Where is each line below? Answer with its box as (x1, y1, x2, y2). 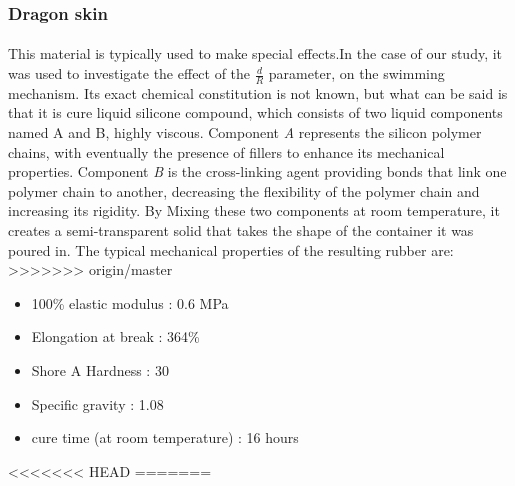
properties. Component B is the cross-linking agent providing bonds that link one (8, 161, 507, 182)
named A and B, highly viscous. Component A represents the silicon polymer (8, 122, 482, 143)
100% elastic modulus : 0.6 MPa (31, 292, 229, 313)
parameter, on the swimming (268, 63, 445, 84)
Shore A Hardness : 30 (31, 359, 169, 380)
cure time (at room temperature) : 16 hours (31, 427, 299, 448)
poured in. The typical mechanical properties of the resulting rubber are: (8, 239, 454, 260)
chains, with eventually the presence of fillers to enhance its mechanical (8, 141, 445, 162)
